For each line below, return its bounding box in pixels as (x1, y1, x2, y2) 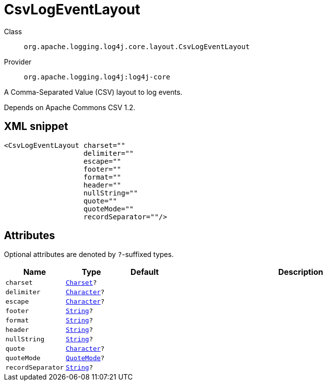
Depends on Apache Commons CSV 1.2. (4, 103, 135, 112)
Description (278, 267, 324, 277)
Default (131, 267, 159, 277)
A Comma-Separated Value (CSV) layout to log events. (4, 87, 183, 96)
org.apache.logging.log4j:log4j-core (24, 72, 171, 81)
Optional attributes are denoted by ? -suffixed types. (4, 250, 174, 259)
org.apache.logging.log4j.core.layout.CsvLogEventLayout (24, 42, 250, 51)
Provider (4, 57, 32, 66)
